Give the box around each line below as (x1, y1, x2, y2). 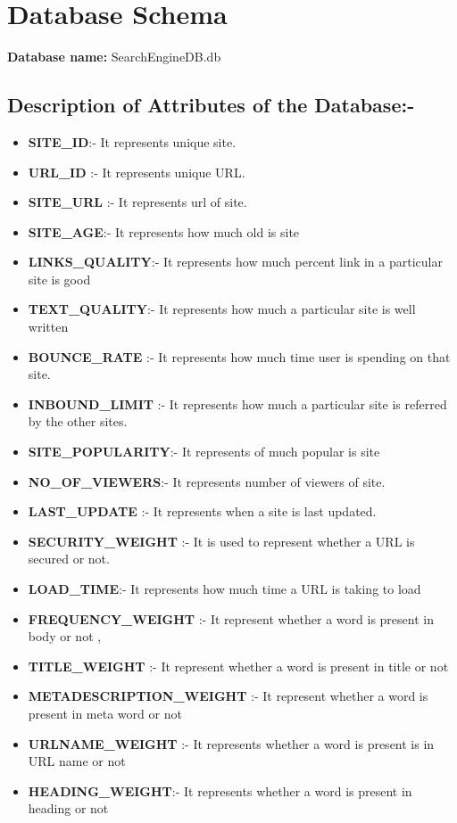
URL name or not (28, 752, 126, 770)
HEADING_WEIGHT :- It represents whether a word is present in (28, 781, 412, 800)
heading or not (28, 799, 109, 818)
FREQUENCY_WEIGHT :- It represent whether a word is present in (28, 609, 434, 628)
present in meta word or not (28, 704, 182, 722)
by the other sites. (28, 412, 128, 431)
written (28, 317, 69, 336)
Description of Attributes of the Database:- (7, 91, 415, 119)
